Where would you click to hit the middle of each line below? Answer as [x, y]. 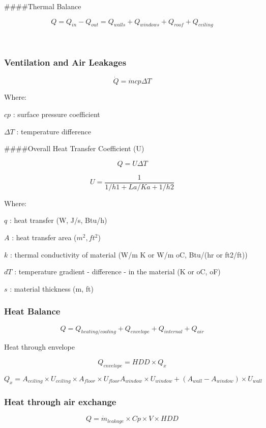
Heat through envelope [39, 347]
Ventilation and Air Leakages [65, 62]
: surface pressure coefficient [56, 114]
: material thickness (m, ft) [52, 288]
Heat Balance [32, 311]
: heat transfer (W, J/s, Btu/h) [58, 220]
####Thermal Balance [43, 6]
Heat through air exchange [60, 401]
